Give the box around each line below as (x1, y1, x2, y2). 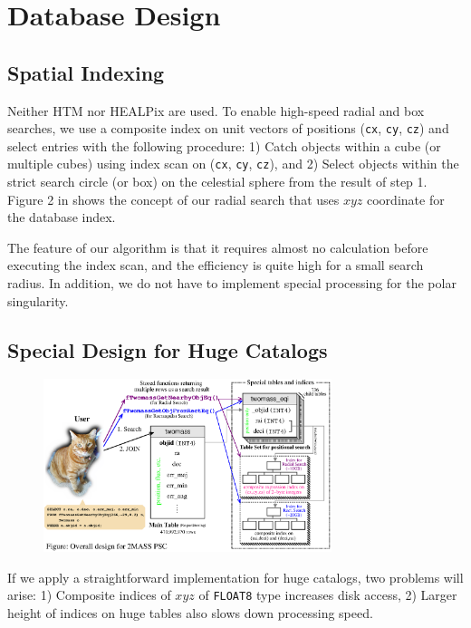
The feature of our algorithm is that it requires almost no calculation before (7, 237, 428, 256)
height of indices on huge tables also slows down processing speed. (7, 604, 373, 623)
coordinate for (367, 189, 445, 208)
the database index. (7, 208, 116, 227)
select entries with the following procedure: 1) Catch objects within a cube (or (7, 136, 441, 155)
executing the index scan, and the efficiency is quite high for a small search (7, 256, 424, 275)
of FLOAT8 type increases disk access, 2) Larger (198, 585, 457, 604)
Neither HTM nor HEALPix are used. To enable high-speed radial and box (7, 101, 425, 120)
